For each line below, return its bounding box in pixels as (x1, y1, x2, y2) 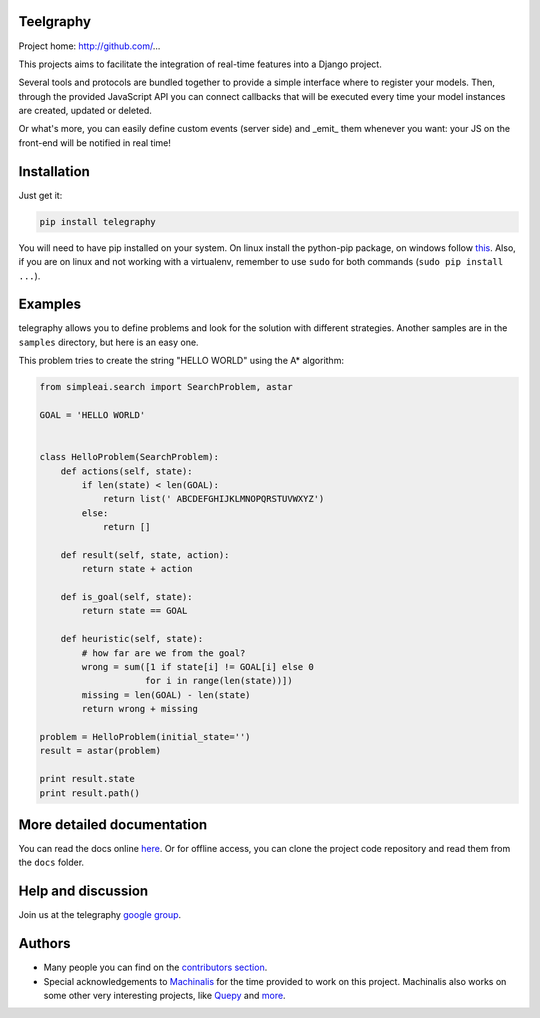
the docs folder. (18, 856, 85, 869)
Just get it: (18, 189, 63, 201)
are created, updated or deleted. (18, 105, 152, 117)
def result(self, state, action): (60, 549, 230, 560)
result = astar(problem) (39, 745, 162, 757)
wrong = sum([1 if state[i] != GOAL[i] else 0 (81, 661, 314, 672)
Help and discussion (18, 883, 149, 900)
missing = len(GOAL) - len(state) (81, 689, 251, 700)
